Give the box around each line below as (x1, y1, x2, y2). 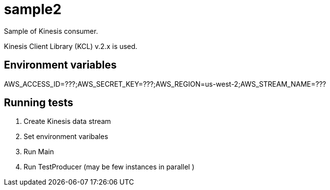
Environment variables (4, 59, 117, 71)
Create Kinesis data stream (24, 117, 111, 126)
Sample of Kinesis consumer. (4, 26, 98, 35)
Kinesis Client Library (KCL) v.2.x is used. (4, 42, 137, 50)
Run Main (24, 147, 54, 156)
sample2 (4, 1, 62, 18)
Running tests (4, 96, 74, 109)
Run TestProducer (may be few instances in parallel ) (24, 163, 194, 171)
